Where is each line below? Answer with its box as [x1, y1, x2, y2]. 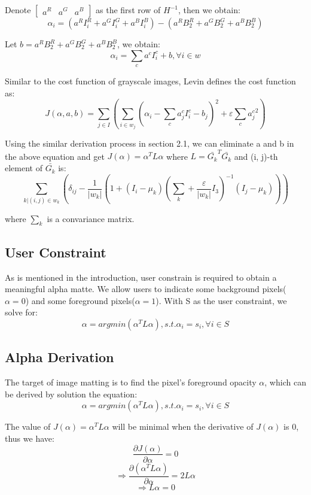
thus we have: [5, 432, 54, 444]
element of [5, 162, 42, 174]
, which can [264, 376, 306, 388]
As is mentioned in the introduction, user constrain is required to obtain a [5, 271, 277, 283]
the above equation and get [5, 150, 105, 162]
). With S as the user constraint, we [155, 294, 287, 306]
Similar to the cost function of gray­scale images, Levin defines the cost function [5, 74, 296, 87]
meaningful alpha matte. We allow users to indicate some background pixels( [5, 283, 286, 295]
